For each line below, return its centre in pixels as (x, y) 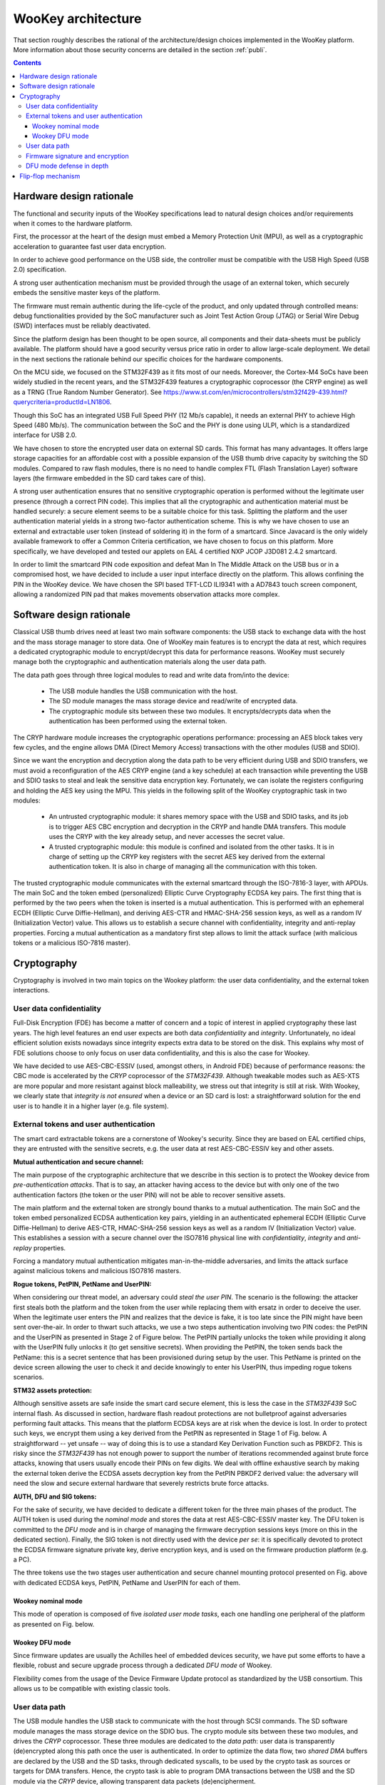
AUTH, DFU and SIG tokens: (55, 1497)
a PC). (22, 1559)
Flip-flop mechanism (50, 176)
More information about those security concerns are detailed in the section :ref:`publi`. (140, 49)
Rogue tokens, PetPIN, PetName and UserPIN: (82, 1284)
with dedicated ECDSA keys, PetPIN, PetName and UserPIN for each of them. (127, 1582)
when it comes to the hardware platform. (73, 223)
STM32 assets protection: (53, 1390)
